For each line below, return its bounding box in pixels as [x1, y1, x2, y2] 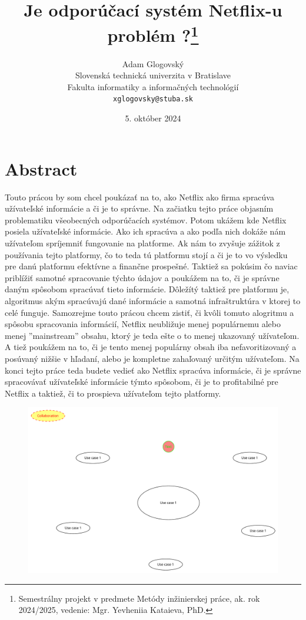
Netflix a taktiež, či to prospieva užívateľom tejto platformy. [5, 387, 221, 399]
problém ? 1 [107, 21, 199, 47]
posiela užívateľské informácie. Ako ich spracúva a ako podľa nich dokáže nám [5, 225, 286, 238]
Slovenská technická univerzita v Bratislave [75, 69, 231, 81]
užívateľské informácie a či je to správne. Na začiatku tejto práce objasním [5, 202, 274, 215]
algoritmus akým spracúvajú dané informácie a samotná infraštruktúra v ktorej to [5, 294, 301, 306]
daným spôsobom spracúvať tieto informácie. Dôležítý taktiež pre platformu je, [5, 283, 290, 295]
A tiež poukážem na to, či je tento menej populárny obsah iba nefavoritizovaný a [5, 341, 297, 353]
